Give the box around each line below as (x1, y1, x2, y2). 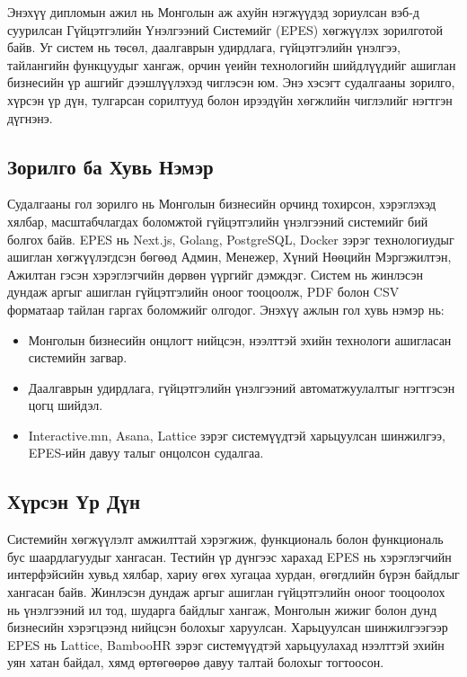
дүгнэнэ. (7, 108, 53, 127)
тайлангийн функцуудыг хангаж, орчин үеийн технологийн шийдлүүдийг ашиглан (7, 55, 456, 74)
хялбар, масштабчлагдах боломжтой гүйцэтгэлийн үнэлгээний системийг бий (7, 211, 428, 230)
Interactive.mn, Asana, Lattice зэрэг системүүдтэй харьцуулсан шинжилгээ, (28, 425, 445, 444)
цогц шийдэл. (28, 396, 103, 414)
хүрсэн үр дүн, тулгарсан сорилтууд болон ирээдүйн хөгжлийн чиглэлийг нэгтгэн (7, 90, 453, 109)
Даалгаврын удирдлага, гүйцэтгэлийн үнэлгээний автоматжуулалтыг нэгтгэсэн (28, 378, 455, 396)
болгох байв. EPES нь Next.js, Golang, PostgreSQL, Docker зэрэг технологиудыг (7, 229, 454, 248)
